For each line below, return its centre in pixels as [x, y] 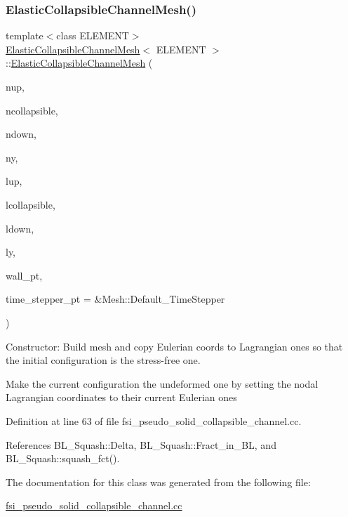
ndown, [21, 134]
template [25, 35]
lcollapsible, [31, 204]
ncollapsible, [32, 110]
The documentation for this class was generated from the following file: [158, 482]
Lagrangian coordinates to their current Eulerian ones [121, 397]
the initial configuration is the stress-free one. [103, 360]
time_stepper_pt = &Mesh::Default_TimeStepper [115, 299]
